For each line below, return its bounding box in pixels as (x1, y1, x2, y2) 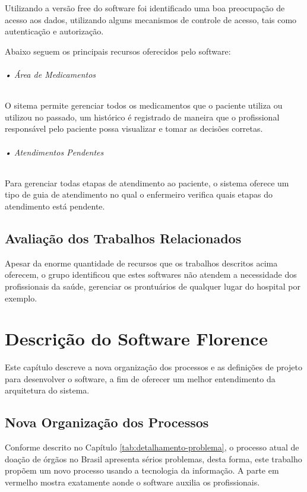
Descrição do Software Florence (5, 326, 268, 351)
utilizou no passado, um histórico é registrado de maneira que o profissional (5, 110, 280, 123)
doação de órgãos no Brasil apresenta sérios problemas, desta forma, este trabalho (5, 452, 302, 465)
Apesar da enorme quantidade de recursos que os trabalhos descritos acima (5, 256, 278, 269)
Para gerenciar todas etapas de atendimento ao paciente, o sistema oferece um (5, 176, 289, 189)
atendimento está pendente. (5, 199, 105, 212)
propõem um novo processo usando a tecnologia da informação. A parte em (5, 464, 279, 477)
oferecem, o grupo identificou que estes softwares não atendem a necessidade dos (5, 268, 297, 281)
